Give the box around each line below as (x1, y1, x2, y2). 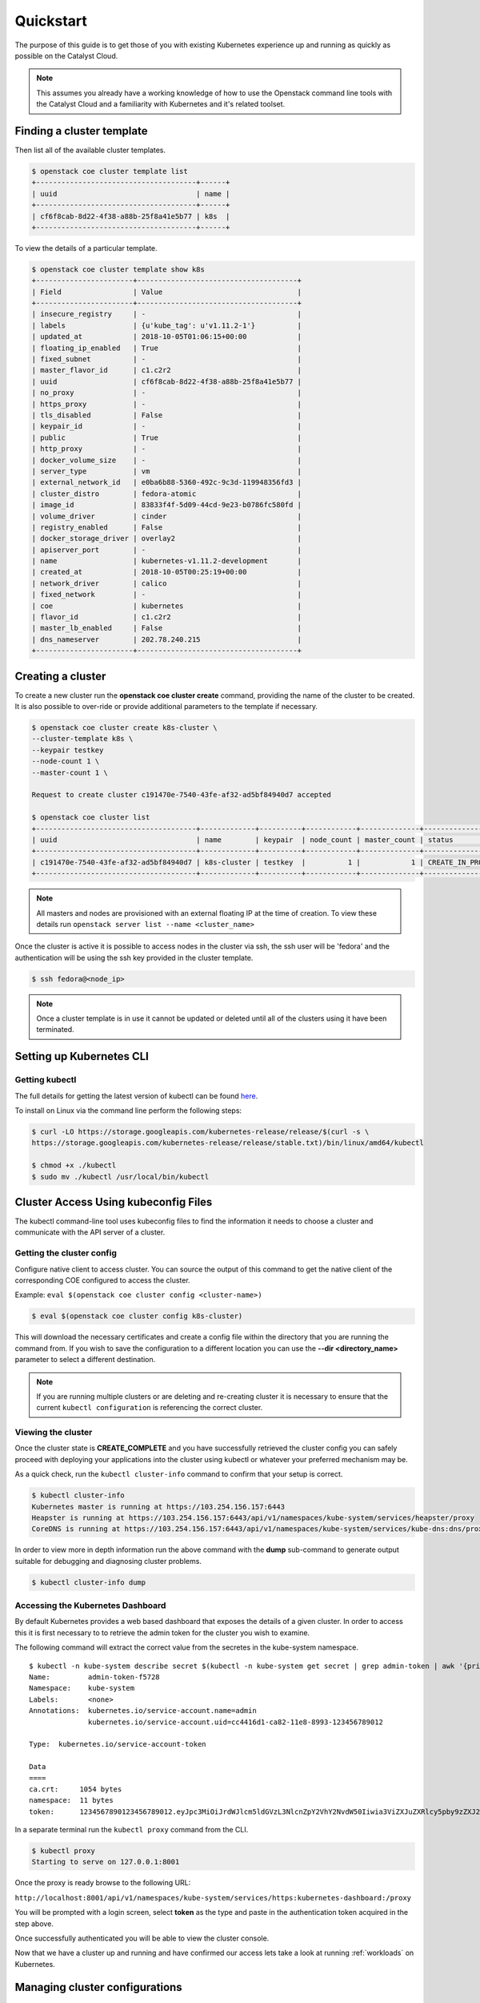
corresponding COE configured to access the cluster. (14, 1275, 191, 1285)
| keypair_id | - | (31, 421, 302, 431)
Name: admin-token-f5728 (29, 1673, 160, 1682)
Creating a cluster (14, 669, 106, 683)
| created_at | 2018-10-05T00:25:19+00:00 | (31, 567, 302, 577)
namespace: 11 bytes (29, 1795, 114, 1805)
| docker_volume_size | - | (31, 455, 302, 465)
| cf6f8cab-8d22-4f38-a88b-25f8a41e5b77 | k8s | (31, 212, 230, 220)
